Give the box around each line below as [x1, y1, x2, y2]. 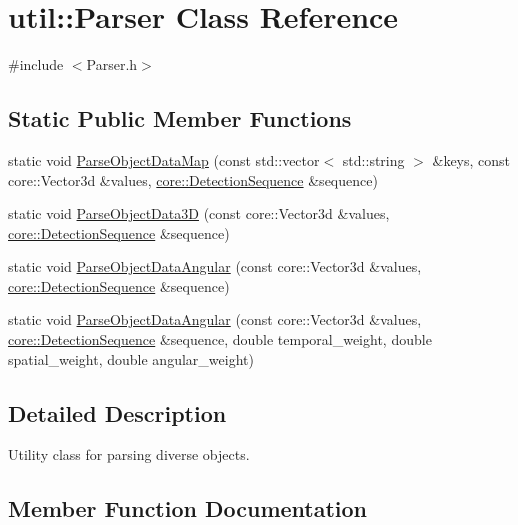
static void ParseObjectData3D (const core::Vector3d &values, [8, 203, 390, 224]
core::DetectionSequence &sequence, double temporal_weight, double [8, 329, 432, 350]
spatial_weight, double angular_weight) [8, 348, 254, 369]
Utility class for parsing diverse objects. [8, 444, 250, 465]
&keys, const [432, 149, 511, 170]
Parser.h [86, 54, 138, 75]
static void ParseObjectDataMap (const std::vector [8, 149, 320, 170]
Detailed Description [8, 397, 227, 428]
